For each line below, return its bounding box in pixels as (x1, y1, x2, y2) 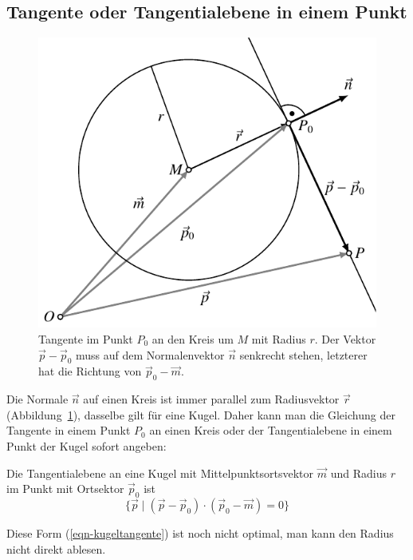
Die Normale (6, 391, 69, 407)
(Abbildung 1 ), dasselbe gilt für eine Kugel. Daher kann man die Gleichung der (6, 406, 395, 423)
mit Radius (251, 331, 306, 347)
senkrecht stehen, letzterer (239, 346, 368, 363)
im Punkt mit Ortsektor (6, 480, 124, 497)
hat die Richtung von (38, 363, 142, 379)
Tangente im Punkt (38, 331, 133, 347)
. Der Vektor (314, 331, 376, 347)
